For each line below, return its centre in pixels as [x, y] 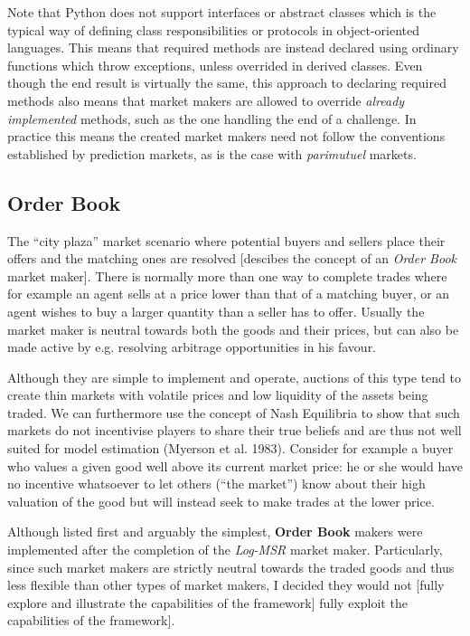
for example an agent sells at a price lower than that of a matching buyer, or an [229, 294]
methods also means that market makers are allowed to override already [206, 100]
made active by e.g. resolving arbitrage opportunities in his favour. [192, 347]
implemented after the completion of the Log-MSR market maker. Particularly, [225, 550]
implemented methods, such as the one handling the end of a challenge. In [212, 118]
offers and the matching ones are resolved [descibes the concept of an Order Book [232, 258]
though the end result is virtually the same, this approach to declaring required [227, 83]
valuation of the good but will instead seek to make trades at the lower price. [221, 501]
